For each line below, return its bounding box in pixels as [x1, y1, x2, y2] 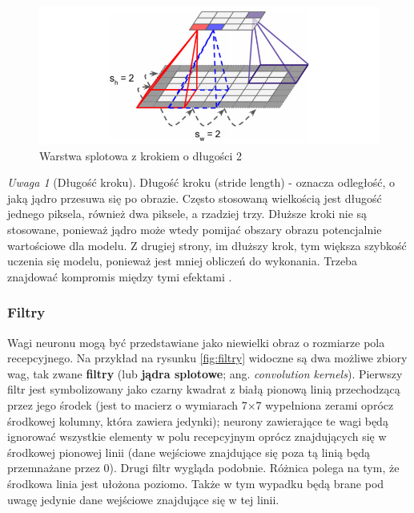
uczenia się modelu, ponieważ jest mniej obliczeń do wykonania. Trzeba [7, 252, 357, 269]
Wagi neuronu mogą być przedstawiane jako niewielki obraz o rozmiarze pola [7, 333, 385, 350]
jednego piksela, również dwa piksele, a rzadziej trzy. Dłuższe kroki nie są [7, 205, 368, 222]
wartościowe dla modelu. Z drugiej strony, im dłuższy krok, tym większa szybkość [7, 236, 407, 253]
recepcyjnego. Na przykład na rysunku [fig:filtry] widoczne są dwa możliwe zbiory [7, 349, 408, 366]
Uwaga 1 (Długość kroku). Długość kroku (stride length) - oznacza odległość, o [7, 174, 396, 191]
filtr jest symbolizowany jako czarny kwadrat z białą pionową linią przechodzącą [7, 381, 400, 398]
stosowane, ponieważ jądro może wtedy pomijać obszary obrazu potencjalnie [7, 220, 382, 237]
